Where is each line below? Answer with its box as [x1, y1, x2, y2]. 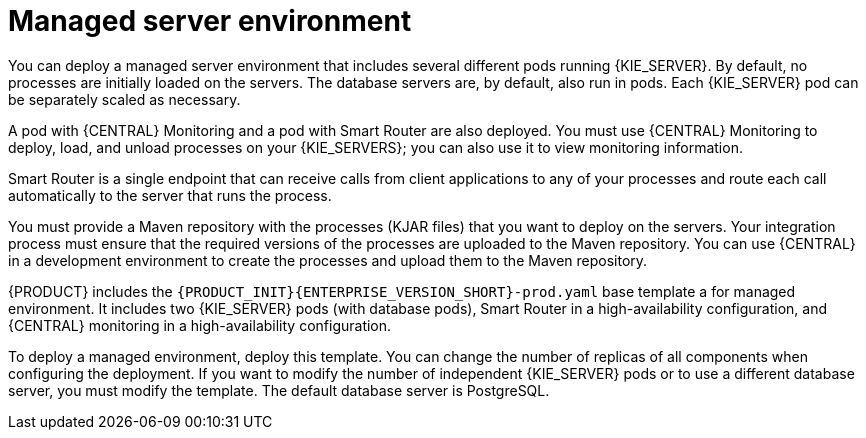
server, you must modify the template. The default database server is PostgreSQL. [8, 381, 550, 399]
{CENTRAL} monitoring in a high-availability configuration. [8, 316, 392, 334]
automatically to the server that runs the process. [8, 186, 332, 204]
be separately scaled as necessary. [8, 90, 241, 108]
